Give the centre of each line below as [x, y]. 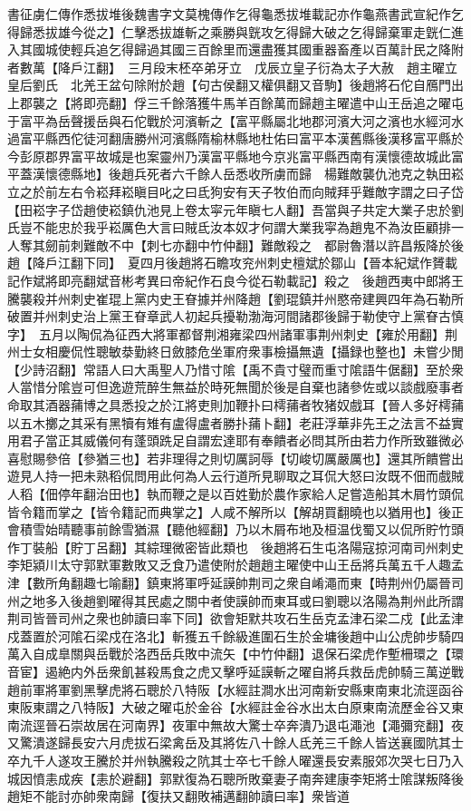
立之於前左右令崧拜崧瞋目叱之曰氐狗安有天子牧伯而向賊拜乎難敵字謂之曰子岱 [235, 191]
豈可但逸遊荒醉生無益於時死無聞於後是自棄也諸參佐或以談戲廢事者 [267, 387]
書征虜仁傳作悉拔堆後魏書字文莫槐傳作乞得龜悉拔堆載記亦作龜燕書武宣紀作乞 [235, 14]
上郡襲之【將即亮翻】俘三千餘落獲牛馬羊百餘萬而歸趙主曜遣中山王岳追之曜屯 [235, 102]
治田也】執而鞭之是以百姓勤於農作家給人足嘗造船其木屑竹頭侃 [279, 494]
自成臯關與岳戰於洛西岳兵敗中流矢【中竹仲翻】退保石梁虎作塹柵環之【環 [248, 654]
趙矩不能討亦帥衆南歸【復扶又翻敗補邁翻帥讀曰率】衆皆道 [178, 796]
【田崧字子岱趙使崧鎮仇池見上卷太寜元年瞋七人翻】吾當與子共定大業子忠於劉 [235, 209]
